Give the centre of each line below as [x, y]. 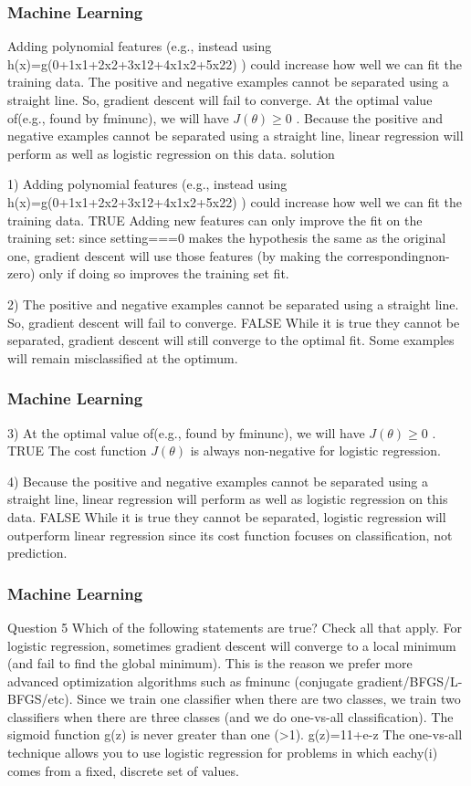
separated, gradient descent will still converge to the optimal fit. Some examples [231, 340]
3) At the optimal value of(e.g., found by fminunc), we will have [186, 432]
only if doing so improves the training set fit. [164, 273]
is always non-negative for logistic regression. [315, 451]
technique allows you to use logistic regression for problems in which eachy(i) [223, 753]
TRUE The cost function [77, 451]
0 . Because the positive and [364, 117]
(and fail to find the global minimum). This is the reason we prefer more [210, 663]
